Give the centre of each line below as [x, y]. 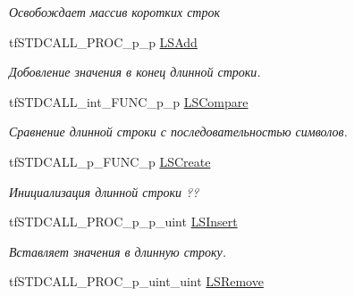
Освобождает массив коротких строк [115, 12]
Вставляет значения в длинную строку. [118, 251]
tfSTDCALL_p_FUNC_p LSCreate [110, 161]
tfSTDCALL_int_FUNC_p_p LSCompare [129, 101]
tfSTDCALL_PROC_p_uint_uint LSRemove [136, 281]
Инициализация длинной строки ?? [104, 191]
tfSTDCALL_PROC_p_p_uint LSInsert [123, 222]
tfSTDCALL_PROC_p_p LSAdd [103, 41]
